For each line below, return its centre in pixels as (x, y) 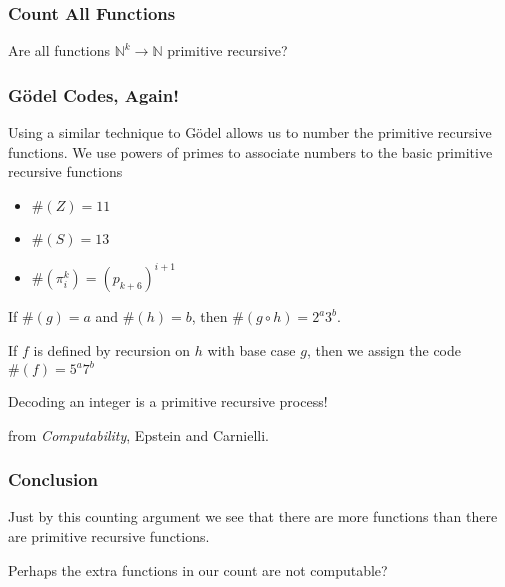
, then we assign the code (384, 349)
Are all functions (59, 50)
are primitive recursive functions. (109, 536)
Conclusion (53, 479)
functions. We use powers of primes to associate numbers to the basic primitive (250, 151)
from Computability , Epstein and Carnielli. (138, 434)
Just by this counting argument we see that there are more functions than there (253, 516)
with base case (251, 349)
